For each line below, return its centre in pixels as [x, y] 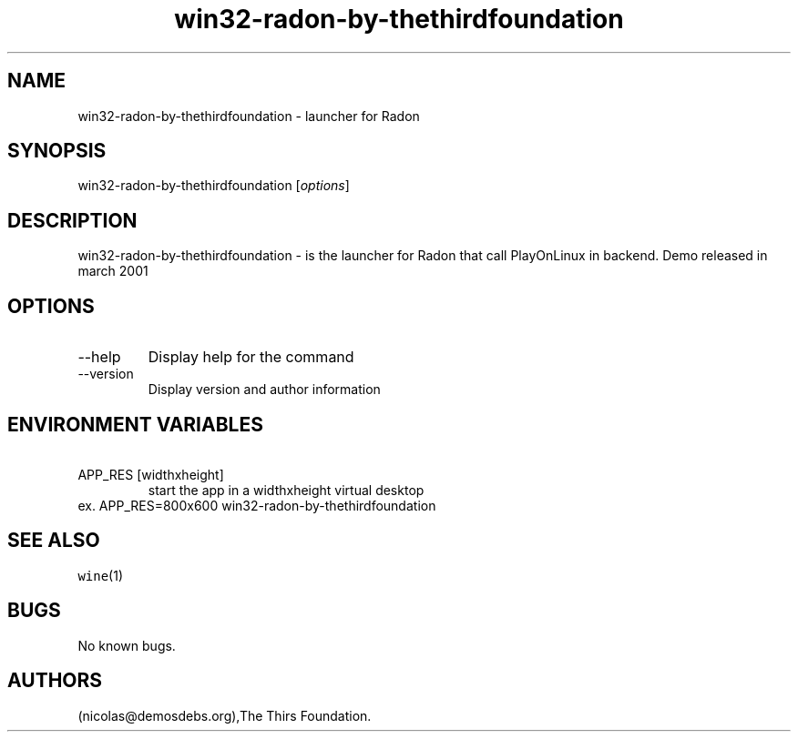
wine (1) [101, 575]
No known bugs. [127, 645]
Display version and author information [264, 390]
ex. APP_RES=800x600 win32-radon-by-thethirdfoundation [257, 505]
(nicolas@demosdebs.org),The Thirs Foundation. [225, 715]
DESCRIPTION [72, 220]
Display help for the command [251, 357]
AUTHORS [55, 681]
